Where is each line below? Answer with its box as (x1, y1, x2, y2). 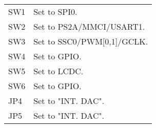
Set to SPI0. (33, 6, 77, 17)
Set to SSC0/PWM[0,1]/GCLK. (33, 35, 148, 47)
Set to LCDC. (33, 65, 84, 77)
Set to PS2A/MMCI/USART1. (33, 20, 145, 32)
